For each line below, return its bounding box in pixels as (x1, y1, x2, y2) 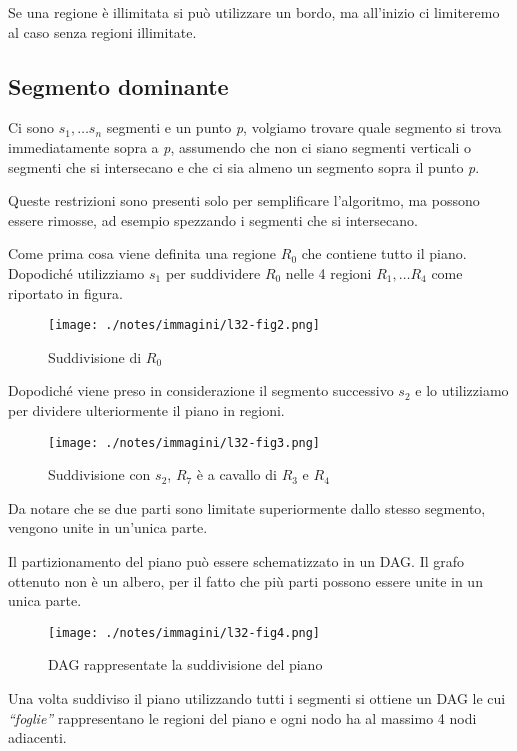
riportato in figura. (8, 282, 123, 303)
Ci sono (8, 117, 54, 138)
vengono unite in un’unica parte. (8, 517, 208, 538)
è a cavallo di (196, 464, 277, 485)
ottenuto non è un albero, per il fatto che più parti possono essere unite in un (8, 570, 483, 591)
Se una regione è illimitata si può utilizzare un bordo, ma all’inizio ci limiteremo (8, 2, 500, 22)
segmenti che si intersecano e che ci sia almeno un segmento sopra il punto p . (8, 156, 480, 177)
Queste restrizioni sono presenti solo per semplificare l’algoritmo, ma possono (8, 190, 480, 211)
